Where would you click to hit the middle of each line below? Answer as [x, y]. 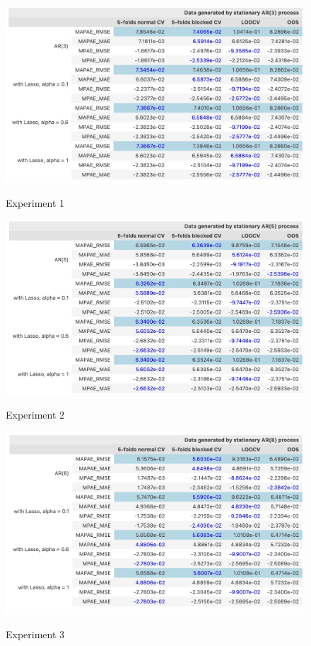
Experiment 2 [35, 415]
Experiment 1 [35, 202]
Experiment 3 [35, 634]
